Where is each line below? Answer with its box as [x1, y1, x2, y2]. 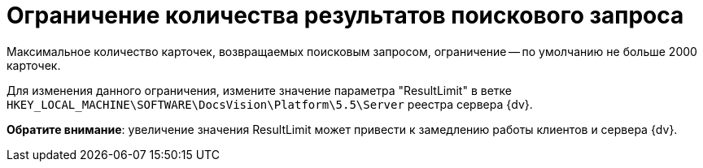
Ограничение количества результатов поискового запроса [7, 2, 684, 29]
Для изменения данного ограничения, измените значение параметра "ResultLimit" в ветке [7, 83, 512, 97]
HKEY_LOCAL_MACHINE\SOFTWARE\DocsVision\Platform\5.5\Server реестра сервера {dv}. [7, 97, 533, 111]
